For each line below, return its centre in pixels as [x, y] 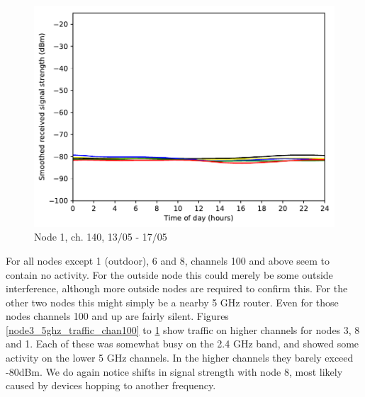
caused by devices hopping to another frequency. [111, 385]
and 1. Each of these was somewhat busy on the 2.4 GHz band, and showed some [182, 344]
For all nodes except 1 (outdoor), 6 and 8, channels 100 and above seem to [168, 260]
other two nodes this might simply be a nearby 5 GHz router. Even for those [172, 302]
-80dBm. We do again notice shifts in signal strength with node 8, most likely [174, 371]
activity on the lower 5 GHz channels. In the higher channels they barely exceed [180, 358]
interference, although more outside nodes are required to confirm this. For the [177, 288]
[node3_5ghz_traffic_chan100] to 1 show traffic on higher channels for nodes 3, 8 [183, 329]
